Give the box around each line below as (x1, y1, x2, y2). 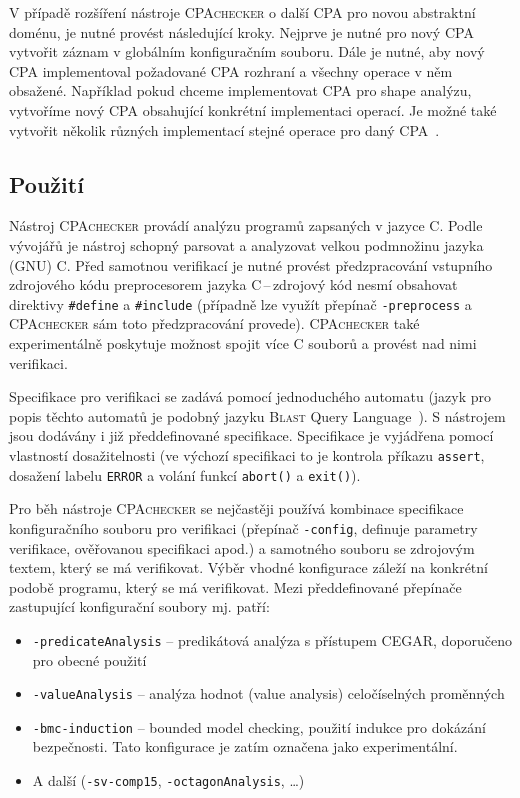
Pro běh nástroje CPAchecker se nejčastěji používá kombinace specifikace (9, 498, 464, 519)
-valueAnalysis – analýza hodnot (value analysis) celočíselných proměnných (32, 683, 505, 704)
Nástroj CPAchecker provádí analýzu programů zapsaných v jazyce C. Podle (9, 215, 483, 236)
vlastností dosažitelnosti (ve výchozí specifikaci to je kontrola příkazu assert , (9, 444, 485, 465)
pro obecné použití (32, 649, 147, 670)
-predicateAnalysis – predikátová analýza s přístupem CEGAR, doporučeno (32, 629, 513, 650)
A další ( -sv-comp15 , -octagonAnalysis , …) (32, 770, 305, 791)
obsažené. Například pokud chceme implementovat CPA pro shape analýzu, (9, 80, 472, 101)
